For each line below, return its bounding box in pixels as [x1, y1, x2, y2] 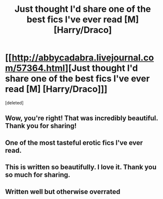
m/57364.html [5, 63, 65, 74]
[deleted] [5, 99, 24, 105]
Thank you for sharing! [5, 122, 77, 130]
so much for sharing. [5, 171, 70, 179]
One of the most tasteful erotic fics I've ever [5, 138, 143, 147]
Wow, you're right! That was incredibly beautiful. [5, 114, 159, 123]
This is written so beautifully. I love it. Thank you [5, 163, 157, 171]
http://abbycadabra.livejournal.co [11, 52, 154, 64]
